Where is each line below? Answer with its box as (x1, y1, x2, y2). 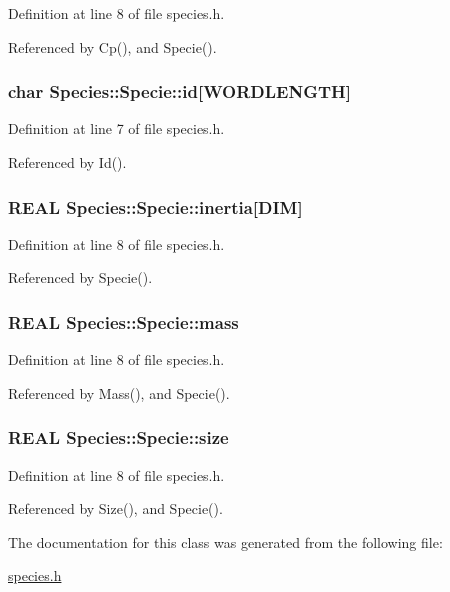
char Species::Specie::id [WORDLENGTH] (8, 79, 352, 104)
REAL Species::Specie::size (8, 425, 229, 450)
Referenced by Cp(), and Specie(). (8, 36, 217, 57)
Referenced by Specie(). (8, 267, 153, 288)
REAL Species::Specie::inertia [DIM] (8, 194, 303, 219)
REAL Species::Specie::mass (8, 309, 239, 334)
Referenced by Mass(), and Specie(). (8, 382, 230, 403)
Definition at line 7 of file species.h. (8, 118, 225, 139)
